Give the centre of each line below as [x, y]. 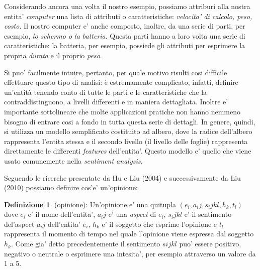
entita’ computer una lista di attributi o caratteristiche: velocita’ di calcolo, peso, [128, 16]
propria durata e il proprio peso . [53, 55]
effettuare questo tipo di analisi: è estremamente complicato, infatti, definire [121, 82]
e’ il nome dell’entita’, [62, 214]
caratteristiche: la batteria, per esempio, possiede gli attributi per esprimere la [125, 45]
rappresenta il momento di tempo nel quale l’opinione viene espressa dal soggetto [129, 234]
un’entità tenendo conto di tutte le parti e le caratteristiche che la [106, 92]
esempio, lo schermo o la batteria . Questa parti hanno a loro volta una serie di [125, 35]
